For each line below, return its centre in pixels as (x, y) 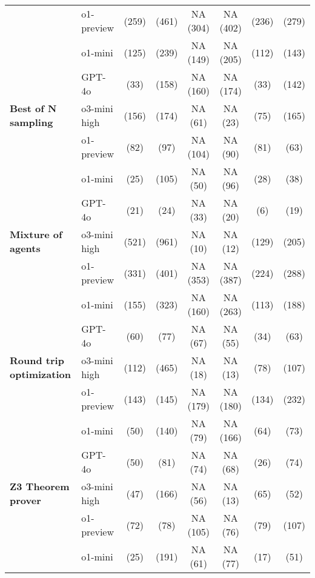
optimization (40, 374)
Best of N (33, 108)
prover (25, 500)
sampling (31, 122)
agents (25, 248)
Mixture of (36, 234)
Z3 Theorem (40, 486)
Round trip (37, 360)
